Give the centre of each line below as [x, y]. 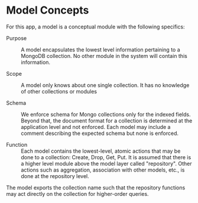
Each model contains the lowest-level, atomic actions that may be [101, 151]
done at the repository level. [55, 176]
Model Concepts [48, 10]
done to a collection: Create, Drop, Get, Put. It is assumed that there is [106, 157]
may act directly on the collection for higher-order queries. [77, 194]
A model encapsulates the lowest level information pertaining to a [100, 49]
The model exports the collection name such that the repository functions [96, 188]
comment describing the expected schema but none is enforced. [100, 133]
